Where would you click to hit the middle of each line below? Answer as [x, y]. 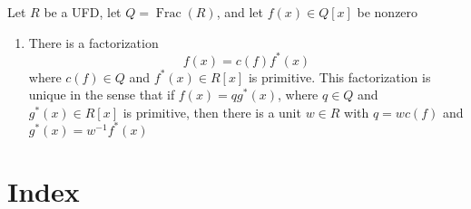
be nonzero [388, 12]
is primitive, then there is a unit [212, 112]
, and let [240, 12]
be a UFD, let [83, 12]
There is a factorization [93, 42]
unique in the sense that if [102, 95]
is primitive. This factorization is [339, 76]
